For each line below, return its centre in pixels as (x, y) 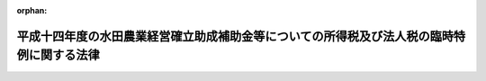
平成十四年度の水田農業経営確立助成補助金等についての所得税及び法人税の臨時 (235, 36)
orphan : (32, 10)
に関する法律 (64, 55)
